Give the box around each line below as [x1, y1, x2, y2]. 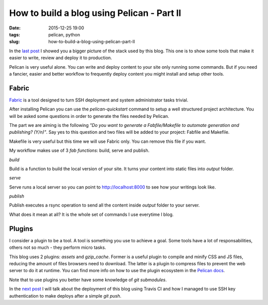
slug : [9, 39, 20, 45]
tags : [9, 31, 20, 37]
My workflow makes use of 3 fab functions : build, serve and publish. [9, 147, 150, 154]
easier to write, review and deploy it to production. [9, 55, 112, 61]
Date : [9, 25, 21, 31]
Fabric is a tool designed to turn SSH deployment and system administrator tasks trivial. [9, 97, 189, 103]
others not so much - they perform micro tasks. [9, 244, 106, 251]
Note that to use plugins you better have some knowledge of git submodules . [9, 277, 167, 283]
